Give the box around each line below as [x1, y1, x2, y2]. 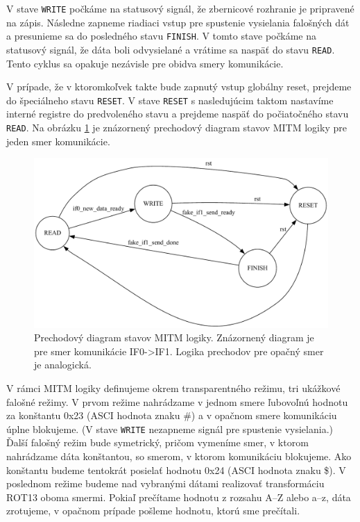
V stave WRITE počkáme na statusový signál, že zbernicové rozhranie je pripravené [6, 1, 354, 15]
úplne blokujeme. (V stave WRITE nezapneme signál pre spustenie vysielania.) [6, 421, 333, 436]
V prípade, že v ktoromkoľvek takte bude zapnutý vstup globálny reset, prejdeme [6, 79, 352, 94]
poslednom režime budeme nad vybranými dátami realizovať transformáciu [6, 476, 325, 491]
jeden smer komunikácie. [6, 133, 110, 148]
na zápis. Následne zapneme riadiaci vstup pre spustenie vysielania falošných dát [6, 15, 350, 29]
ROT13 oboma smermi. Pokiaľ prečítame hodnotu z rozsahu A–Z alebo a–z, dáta [6, 489, 351, 504]
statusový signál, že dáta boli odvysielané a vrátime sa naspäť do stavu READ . [6, 42, 335, 56]
